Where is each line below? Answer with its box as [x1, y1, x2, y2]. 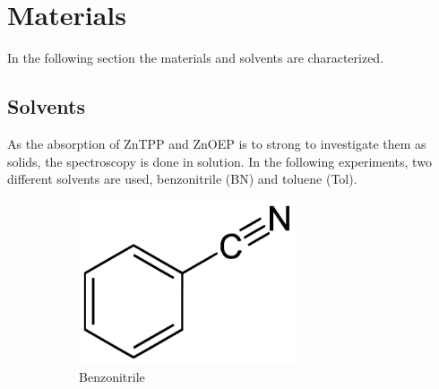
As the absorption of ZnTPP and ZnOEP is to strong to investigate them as [7, 134, 426, 152]
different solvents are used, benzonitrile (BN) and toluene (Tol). [7, 169, 357, 188]
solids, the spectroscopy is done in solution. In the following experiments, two [7, 151, 432, 170]
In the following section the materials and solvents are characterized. [7, 48, 384, 67]
